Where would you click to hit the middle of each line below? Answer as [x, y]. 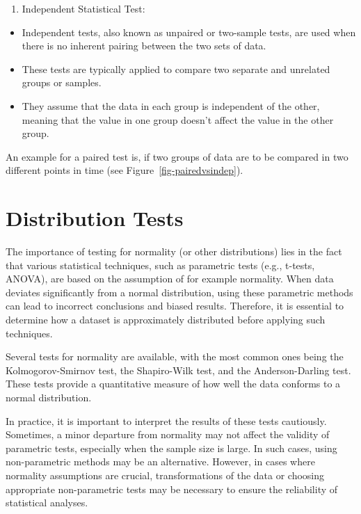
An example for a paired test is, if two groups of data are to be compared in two [177, 156]
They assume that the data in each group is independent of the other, [171, 105]
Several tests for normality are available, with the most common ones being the [175, 356]
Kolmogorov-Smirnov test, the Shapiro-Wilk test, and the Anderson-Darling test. [178, 370]
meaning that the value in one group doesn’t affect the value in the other [178, 119]
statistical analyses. [47, 503]
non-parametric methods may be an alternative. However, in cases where [160, 461]
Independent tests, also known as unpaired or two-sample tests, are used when [189, 32]
